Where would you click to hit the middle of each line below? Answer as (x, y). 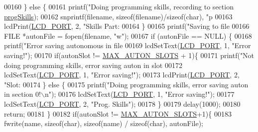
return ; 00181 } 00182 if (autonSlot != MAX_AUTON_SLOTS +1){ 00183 (118, 113)
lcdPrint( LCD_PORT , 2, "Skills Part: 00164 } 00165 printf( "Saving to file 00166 (127, 26)
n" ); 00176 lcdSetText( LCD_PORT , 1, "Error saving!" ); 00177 (139, 94)
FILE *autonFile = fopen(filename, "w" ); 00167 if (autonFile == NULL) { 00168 (128, 35)
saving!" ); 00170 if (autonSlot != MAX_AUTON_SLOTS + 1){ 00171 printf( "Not (129, 55)
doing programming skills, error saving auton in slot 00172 (93, 65)
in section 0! (22, 94)
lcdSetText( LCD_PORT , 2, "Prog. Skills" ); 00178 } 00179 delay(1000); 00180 (122, 103)
